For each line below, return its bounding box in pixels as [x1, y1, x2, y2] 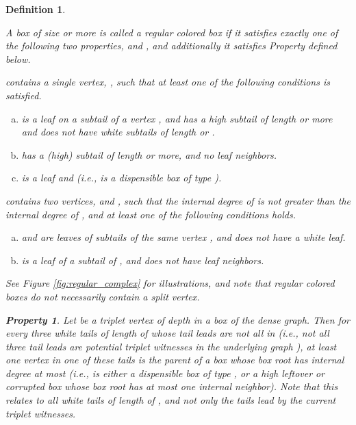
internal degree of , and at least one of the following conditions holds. [5, 207, 296, 221]
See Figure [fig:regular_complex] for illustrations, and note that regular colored [5, 276, 335, 290]
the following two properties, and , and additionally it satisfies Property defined [5, 38, 338, 53]
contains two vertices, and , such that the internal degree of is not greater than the [5, 193, 351, 207]
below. [5, 51, 31, 66]
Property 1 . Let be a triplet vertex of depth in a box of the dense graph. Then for [5, 312, 351, 326]
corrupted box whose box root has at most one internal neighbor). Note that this [5, 379, 338, 394]
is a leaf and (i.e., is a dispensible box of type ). [21, 170, 222, 185]
